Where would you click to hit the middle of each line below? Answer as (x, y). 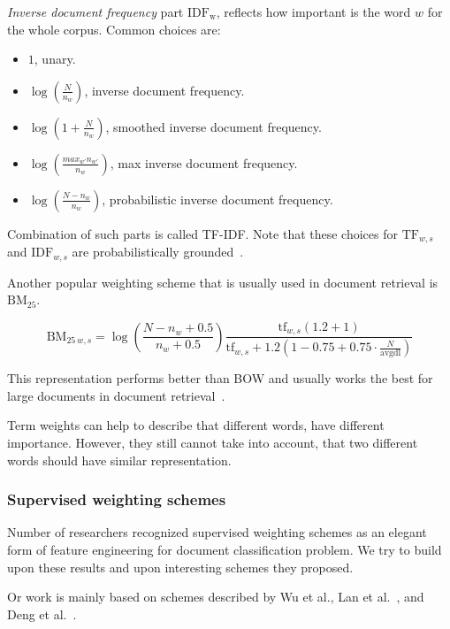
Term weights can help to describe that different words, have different (196, 425)
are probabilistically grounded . (158, 252)
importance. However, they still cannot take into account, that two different (213, 442)
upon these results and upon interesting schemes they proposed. (180, 567)
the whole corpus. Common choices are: (114, 29)
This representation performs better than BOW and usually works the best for (220, 378)
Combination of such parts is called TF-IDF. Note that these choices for (203, 233)
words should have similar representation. (119, 460)
